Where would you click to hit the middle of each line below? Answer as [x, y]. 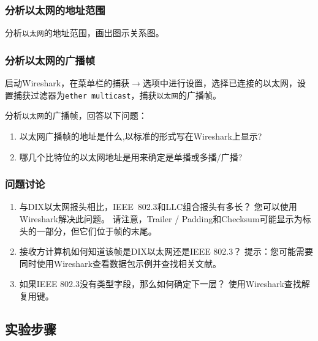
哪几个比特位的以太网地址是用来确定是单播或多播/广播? [131, 156]
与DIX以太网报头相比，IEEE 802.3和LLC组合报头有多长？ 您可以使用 [158, 207]
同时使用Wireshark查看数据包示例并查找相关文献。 [120, 263]
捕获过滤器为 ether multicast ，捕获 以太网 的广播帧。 [117, 95]
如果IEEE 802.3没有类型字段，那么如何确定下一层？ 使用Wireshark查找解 [165, 284]
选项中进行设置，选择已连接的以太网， [220, 83]
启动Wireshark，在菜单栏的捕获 [67, 83]
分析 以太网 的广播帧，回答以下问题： [76, 115]
